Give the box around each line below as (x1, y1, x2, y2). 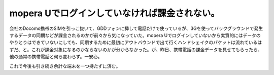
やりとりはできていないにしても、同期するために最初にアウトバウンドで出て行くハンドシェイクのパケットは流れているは (9, 40, 262, 46)
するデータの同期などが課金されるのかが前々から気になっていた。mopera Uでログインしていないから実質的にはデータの (9, 32, 261, 38)
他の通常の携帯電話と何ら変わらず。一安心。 (9, 54, 102, 60)
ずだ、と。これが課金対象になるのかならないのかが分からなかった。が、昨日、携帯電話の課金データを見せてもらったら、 (9, 46, 262, 53)
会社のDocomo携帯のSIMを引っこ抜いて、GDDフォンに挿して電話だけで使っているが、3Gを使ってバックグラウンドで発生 (9, 25, 263, 31)
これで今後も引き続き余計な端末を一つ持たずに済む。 (9, 63, 121, 69)
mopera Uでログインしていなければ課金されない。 (9, 8, 220, 19)
